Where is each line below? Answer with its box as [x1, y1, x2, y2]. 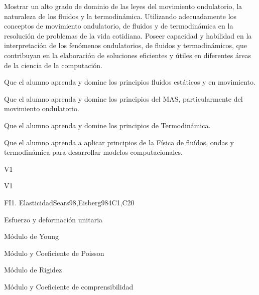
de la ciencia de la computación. [4, 60, 102, 70]
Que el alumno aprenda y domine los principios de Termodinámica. [4, 120, 211, 130]
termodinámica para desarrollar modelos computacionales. [4, 147, 183, 157]
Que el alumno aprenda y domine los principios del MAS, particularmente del [4, 93, 243, 104]
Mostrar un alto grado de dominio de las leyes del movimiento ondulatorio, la [4, 1, 242, 11]
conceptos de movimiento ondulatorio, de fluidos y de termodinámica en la [4, 21, 233, 31]
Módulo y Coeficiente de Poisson [4, 247, 104, 258]
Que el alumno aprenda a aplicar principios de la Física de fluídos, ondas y [4, 137, 234, 147]
